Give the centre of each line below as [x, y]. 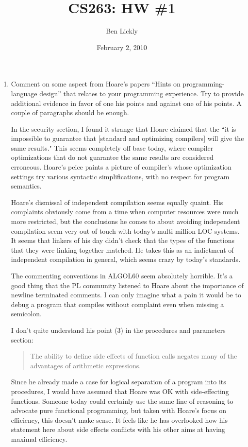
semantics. [26, 186]
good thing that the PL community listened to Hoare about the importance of [127, 285]
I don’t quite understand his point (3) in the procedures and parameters [118, 330]
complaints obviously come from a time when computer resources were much [125, 212]
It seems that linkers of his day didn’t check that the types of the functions [123, 240]
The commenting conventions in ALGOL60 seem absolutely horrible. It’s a [122, 275]
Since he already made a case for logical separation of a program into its [118, 382]
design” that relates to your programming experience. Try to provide [141, 93]
